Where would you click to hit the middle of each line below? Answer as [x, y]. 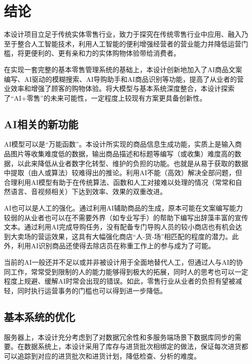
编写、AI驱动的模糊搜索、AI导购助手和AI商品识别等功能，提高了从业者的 [120, 79]
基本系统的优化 [39, 316]
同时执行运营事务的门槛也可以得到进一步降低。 [92, 290]
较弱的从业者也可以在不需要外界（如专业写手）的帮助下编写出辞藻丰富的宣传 [126, 217]
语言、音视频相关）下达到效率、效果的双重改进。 [88, 191]
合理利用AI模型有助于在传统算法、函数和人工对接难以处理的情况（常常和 [120, 182]
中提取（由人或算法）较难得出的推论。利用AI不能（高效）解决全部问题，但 [123, 173]
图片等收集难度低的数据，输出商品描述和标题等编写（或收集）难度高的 [122, 154]
